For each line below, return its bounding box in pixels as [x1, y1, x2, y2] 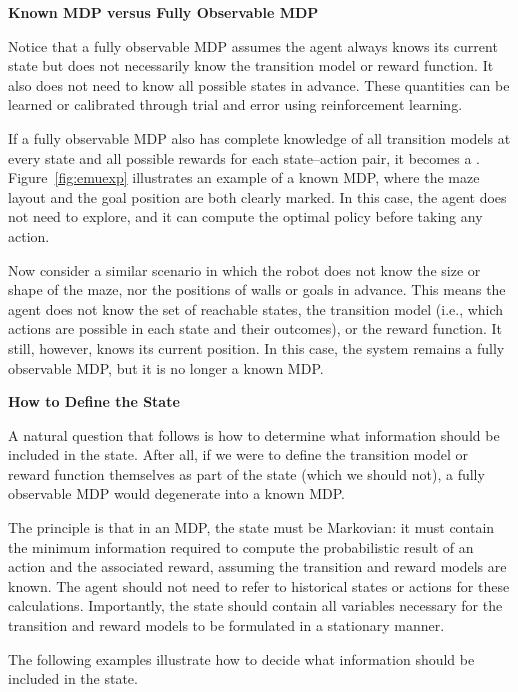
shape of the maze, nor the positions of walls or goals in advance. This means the [8, 279, 506, 300]
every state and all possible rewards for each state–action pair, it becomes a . [8, 147, 480, 168]
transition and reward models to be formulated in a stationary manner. [8, 615, 445, 636]
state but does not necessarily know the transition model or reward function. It [8, 55, 494, 76]
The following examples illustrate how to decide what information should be [8, 648, 475, 669]
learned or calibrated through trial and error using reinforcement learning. [8, 94, 463, 115]
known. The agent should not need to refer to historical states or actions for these [8, 575, 510, 596]
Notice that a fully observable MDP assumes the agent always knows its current [8, 35, 498, 56]
